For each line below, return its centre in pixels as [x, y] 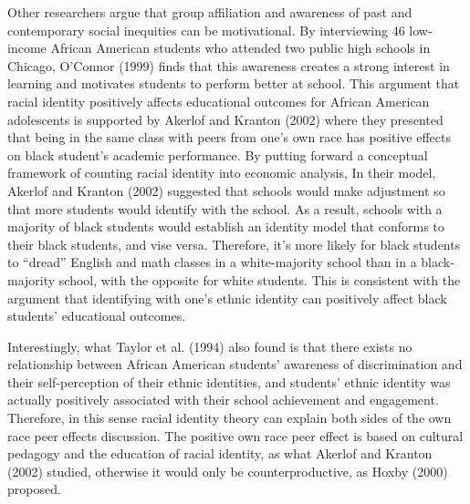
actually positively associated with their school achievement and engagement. [223, 400]
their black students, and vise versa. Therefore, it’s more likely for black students [234, 244]
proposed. [34, 489]
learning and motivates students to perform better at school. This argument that [234, 83]
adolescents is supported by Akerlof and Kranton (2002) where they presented [225, 119]
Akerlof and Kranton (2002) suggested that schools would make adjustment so [226, 190]
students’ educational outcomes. [97, 316]
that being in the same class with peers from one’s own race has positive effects [229, 137]
